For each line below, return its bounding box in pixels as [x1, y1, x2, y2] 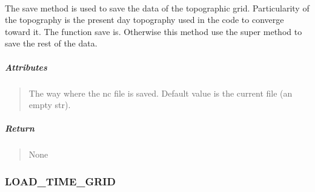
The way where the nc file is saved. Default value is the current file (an [28, 86, 293, 99]
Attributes [5, 60, 47, 73]
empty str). [28, 98, 71, 111]
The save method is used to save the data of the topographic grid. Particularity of [5, 1, 310, 14]
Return [5, 122, 35, 135]
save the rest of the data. [5, 37, 98, 50]
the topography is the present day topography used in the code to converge [5, 13, 284, 26]
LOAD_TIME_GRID [5, 173, 116, 188]
